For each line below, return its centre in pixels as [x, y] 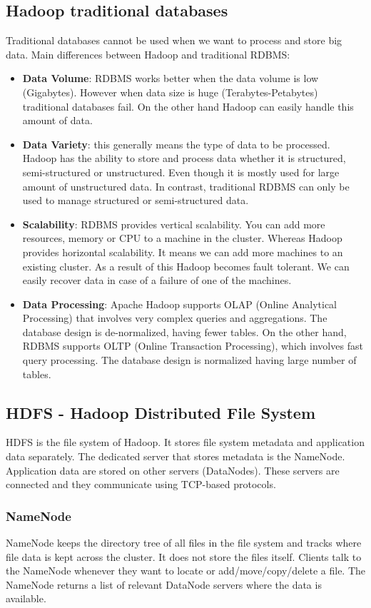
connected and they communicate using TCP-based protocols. [141, 484]
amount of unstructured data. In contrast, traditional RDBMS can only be [186, 186]
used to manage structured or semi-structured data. [136, 200]
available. [26, 598]
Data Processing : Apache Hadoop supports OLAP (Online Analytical [180, 304]
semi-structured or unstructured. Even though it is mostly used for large [181, 172]
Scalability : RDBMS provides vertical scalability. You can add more [174, 224]
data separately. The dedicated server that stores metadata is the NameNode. [176, 456]
